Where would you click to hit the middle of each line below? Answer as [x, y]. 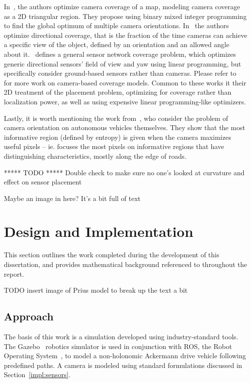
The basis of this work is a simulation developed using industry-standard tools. [121, 336]
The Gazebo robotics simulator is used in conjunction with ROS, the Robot [118, 346]
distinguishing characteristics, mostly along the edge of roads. [95, 156]
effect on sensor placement [43, 182]
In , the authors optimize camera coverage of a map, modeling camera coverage [122, 6]
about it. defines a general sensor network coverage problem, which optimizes [120, 54]
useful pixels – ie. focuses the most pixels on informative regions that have [114, 146]
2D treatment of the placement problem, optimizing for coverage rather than [118, 92]
